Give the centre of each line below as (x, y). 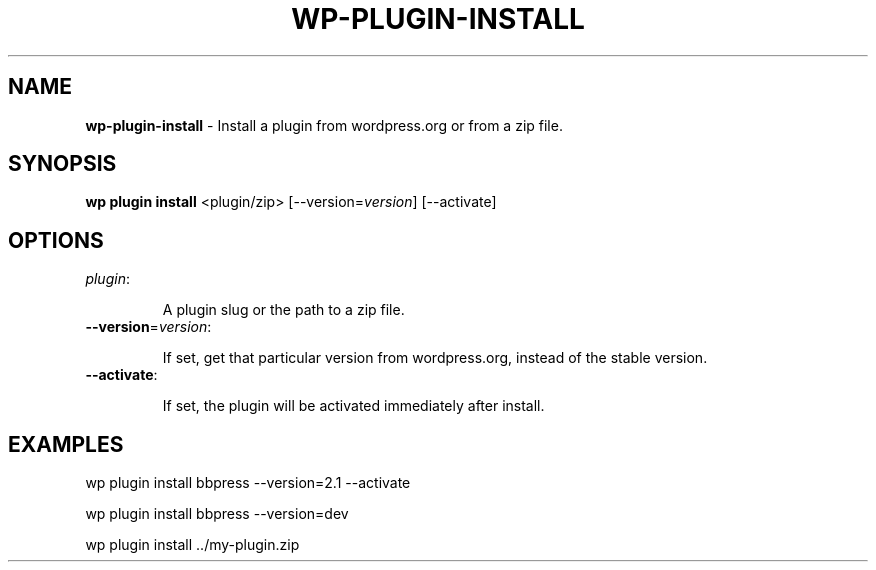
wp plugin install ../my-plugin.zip (192, 545)
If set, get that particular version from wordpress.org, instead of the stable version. (435, 358)
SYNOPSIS (62, 164)
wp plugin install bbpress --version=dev (217, 514)
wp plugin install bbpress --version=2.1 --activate (248, 483)
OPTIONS (56, 240)
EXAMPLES (66, 444)
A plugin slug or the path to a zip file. (283, 310)
